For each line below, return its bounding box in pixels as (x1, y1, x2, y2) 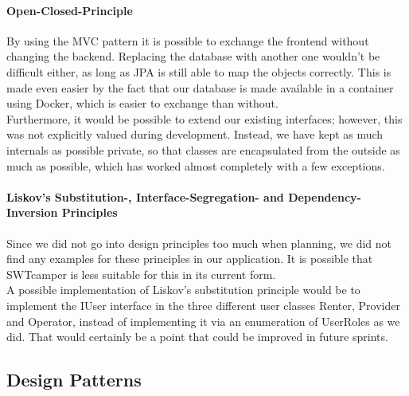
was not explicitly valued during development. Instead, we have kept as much (6, 126, 384, 143)
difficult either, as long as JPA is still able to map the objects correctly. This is (6, 63, 391, 80)
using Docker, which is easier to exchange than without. (6, 95, 279, 112)
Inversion (6, 204, 58, 221)
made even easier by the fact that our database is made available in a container (6, 79, 394, 96)
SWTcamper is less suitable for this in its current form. (6, 265, 276, 282)
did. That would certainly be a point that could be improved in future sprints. (6, 328, 388, 345)
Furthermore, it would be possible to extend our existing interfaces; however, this (6, 110, 403, 127)
